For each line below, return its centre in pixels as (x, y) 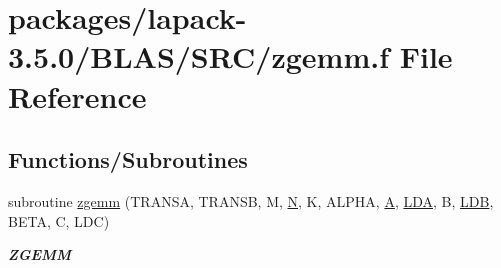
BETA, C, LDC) (59, 220)
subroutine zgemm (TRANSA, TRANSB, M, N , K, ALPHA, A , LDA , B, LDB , (251, 200)
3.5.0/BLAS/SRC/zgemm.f (198, 56)
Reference (77, 95)
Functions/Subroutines (128, 159)
